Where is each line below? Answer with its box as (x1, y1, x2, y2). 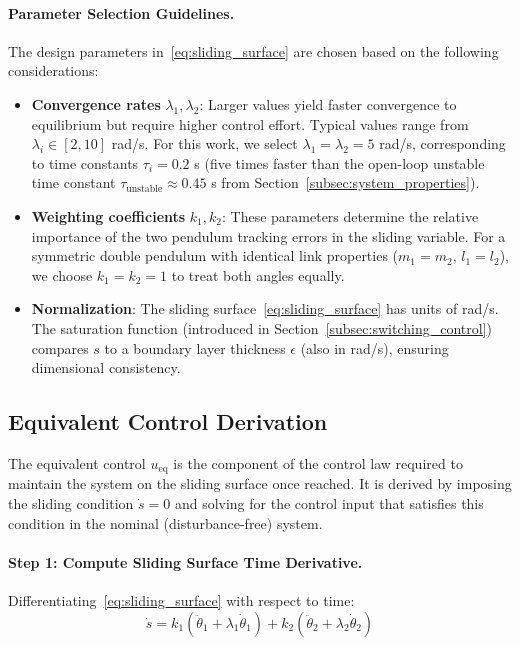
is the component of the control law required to (173, 452, 463, 473)
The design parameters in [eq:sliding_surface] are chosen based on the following (8, 40, 499, 61)
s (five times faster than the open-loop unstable (194, 152, 485, 173)
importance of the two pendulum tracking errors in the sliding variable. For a (31, 225, 506, 246)
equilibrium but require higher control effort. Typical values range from (31, 113, 469, 134)
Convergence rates (31, 93, 161, 114)
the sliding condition (8, 492, 134, 513)
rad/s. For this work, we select (111, 133, 298, 154)
